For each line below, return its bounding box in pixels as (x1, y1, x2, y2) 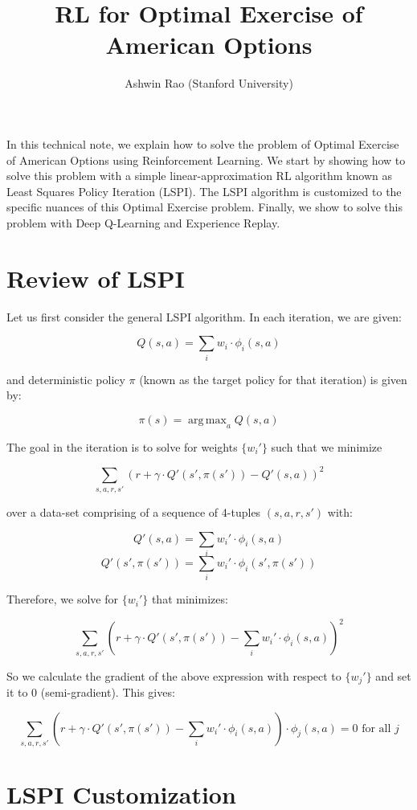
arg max (188, 414, 227, 426)
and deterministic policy (6, 370, 125, 387)
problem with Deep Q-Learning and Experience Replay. (6, 214, 280, 231)
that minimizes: (151, 591, 228, 607)
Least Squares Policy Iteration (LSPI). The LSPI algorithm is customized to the (6, 182, 402, 199)
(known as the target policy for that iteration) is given (139, 370, 407, 387)
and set (375, 667, 411, 684)
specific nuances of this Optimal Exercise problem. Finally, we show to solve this (6, 198, 403, 215)
